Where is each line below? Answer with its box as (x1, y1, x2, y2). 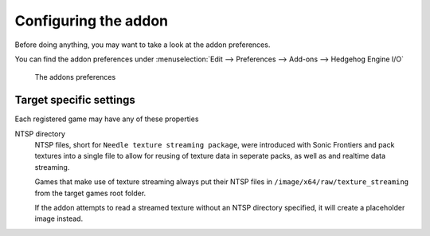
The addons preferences (34, 73, 116, 82)
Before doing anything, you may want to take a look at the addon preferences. (14, 40, 271, 49)
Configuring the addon (14, 12, 169, 29)
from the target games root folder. (34, 188, 147, 198)
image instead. (34, 214, 84, 223)
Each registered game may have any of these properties (14, 114, 199, 124)
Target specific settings (14, 93, 135, 107)
